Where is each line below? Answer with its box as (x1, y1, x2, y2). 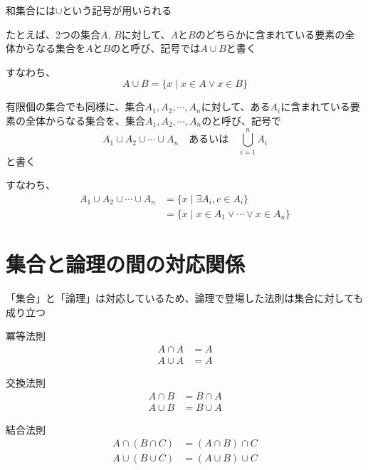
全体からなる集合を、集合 (25, 113, 145, 127)
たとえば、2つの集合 (6, 26, 100, 41)
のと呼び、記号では (110, 41, 201, 56)
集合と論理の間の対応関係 (6, 249, 246, 278)
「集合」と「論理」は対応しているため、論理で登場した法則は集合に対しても (6, 291, 364, 305)
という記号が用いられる (62, 3, 172, 17)
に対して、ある (201, 99, 270, 114)
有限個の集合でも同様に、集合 (6, 99, 145, 114)
